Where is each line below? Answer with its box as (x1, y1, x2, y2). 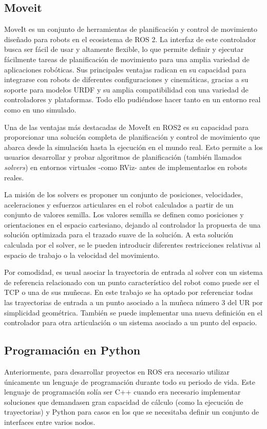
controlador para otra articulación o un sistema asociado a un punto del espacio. (4, 317, 257, 328)
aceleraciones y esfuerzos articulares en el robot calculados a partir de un (4, 199, 234, 210)
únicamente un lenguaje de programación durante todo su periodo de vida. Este (4, 376, 255, 387)
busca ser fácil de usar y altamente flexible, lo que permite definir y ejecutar (4, 44, 244, 54)
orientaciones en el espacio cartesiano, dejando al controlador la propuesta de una (4, 219, 261, 230)
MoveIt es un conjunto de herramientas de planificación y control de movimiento (4, 24, 257, 34)
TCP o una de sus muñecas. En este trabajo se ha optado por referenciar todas (4, 287, 253, 297)
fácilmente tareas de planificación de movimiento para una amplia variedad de (4, 53, 250, 64)
